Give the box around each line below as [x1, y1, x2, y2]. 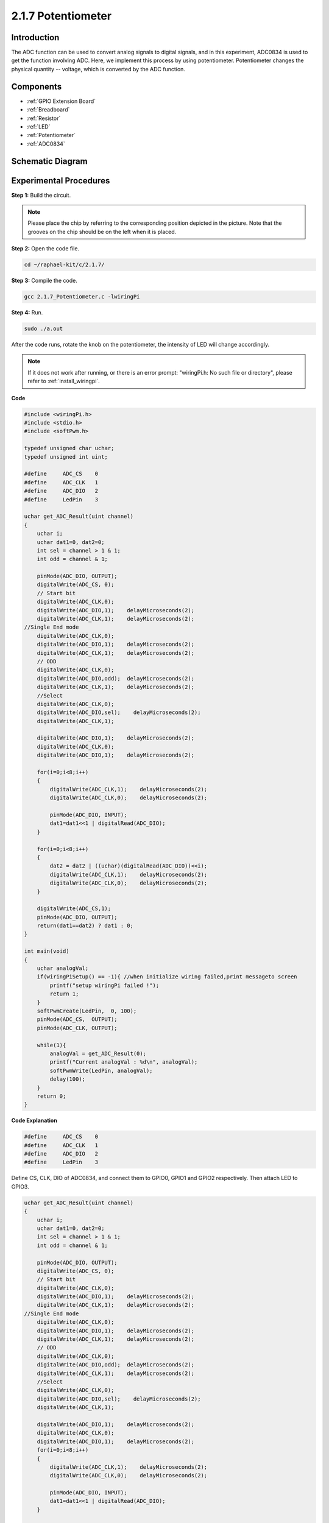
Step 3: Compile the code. [11, 277, 77, 284]
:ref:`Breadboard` [26, 106, 70, 113]
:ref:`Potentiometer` [26, 132, 76, 139]
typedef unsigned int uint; [24, 453, 108, 460]
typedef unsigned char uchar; [24, 445, 115, 452]
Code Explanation [11, 1117, 57, 1124]
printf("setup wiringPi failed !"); [49, 981, 160, 989]
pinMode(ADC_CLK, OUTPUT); [37, 1024, 118, 1031]
